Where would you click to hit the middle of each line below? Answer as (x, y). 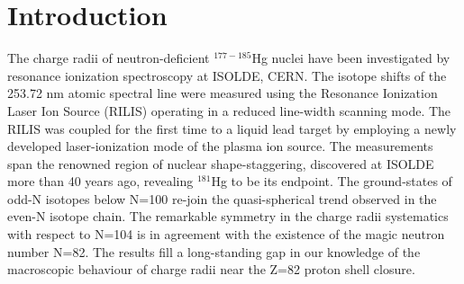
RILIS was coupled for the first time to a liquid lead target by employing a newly (232, 128)
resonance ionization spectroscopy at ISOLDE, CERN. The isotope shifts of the (227, 75)
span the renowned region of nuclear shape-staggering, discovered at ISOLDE (221, 163)
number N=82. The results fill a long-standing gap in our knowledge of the (214, 251)
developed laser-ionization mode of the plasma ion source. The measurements (220, 146)
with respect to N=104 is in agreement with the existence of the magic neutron (226, 234)
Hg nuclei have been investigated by (351, 58)
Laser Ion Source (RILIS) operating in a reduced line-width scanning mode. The (229, 110)
